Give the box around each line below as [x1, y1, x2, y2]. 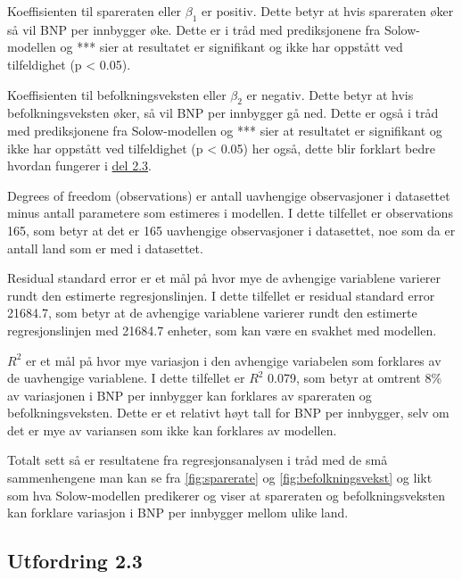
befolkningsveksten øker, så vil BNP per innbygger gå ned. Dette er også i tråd [7, 103, 439, 122]
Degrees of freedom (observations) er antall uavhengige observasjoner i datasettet [7, 186, 450, 204]
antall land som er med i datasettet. [7, 238, 203, 257]
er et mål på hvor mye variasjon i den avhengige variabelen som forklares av [25, 351, 441, 369]
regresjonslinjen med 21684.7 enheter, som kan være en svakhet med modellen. [7, 320, 437, 339]
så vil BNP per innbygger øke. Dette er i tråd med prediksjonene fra [7, 20, 381, 38]
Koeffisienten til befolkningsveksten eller [7, 85, 227, 103]
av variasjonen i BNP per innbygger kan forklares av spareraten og [7, 385, 372, 404]
